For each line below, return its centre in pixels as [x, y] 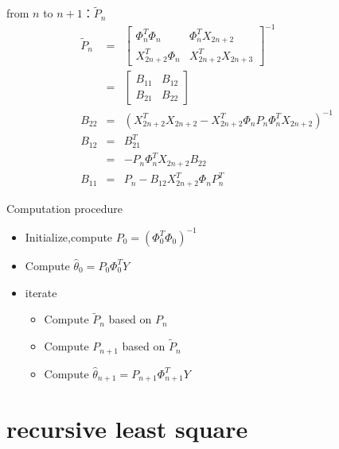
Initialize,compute [69, 236]
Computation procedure [64, 208]
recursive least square [127, 429]
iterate [41, 292]
